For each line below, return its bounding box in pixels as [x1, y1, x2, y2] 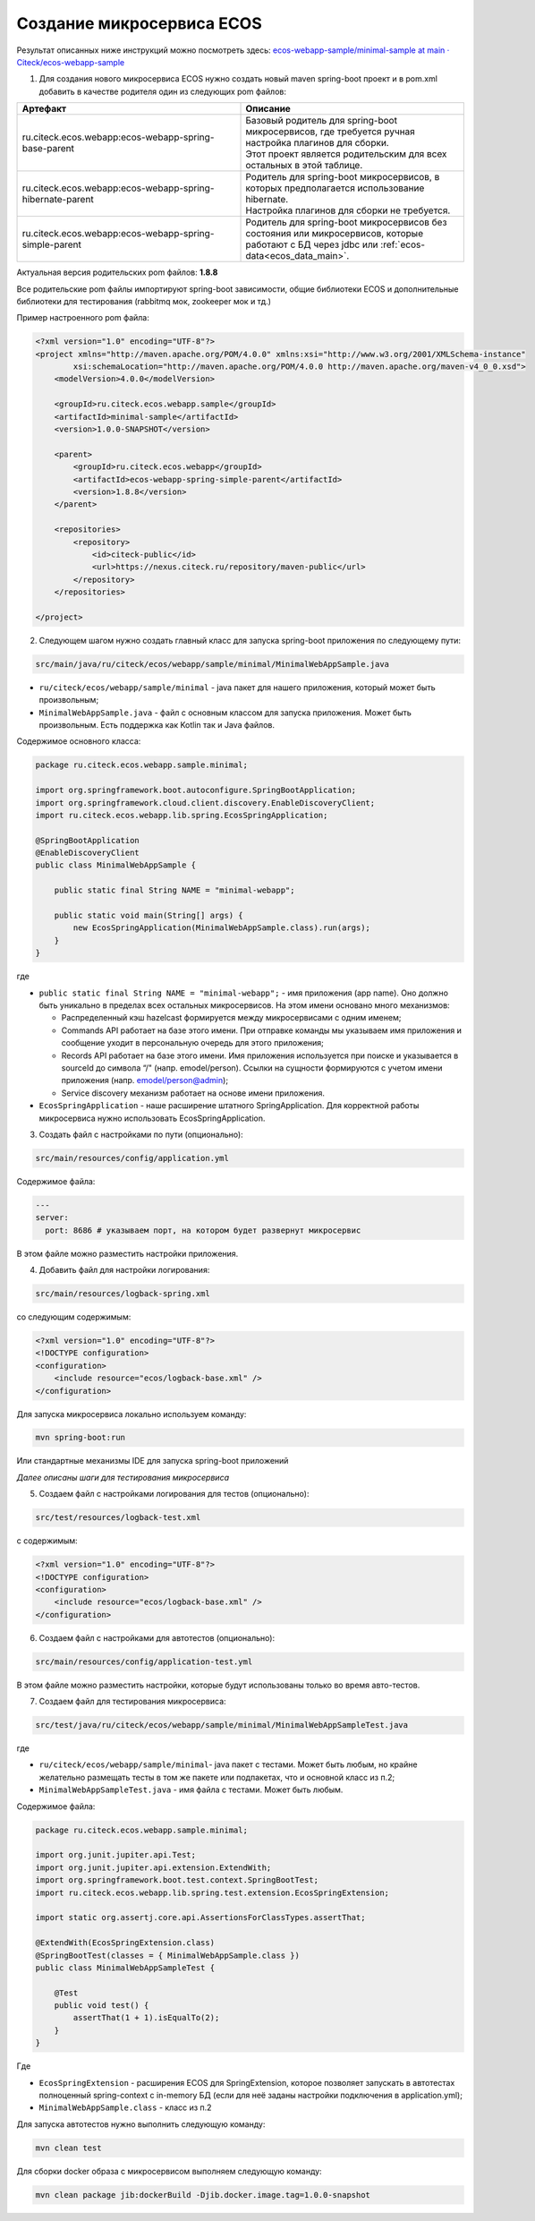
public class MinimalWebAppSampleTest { [35, 1962, 215, 1973]
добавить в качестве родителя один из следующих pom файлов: [38, 86, 286, 97]
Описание [245, 103, 291, 115]
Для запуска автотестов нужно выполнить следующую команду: [16, 2118, 266, 2130]
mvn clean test [35, 2142, 102, 2153]
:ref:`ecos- [380, 238, 425, 251]
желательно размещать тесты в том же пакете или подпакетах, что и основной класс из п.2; [38, 1772, 395, 1782]
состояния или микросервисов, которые [245, 227, 424, 240]
